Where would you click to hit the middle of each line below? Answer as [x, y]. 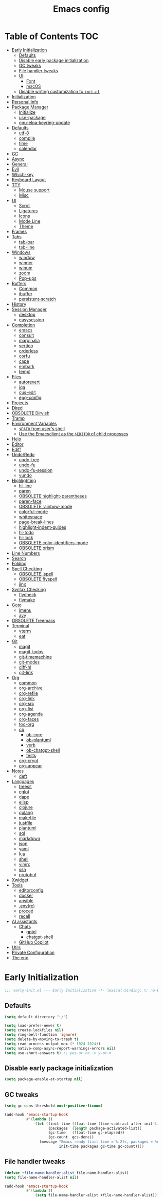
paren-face [30, 501]
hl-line [25, 485]
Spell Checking [27, 568]
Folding [19, 563]
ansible [26, 900]
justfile [26, 823]
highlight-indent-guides [43, 527]
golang [26, 812]
